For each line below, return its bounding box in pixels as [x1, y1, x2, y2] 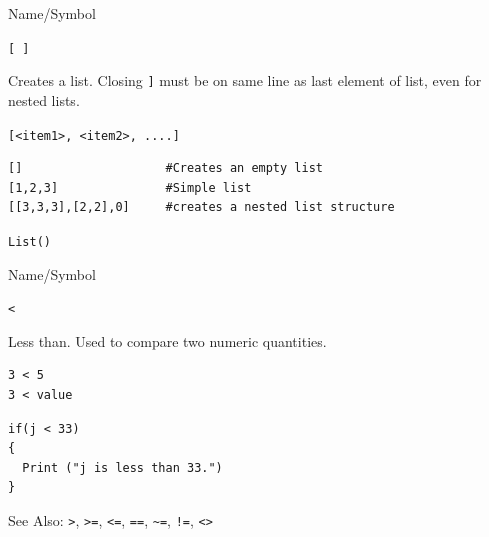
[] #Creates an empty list [8, 161, 323, 176]
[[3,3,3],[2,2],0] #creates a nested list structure [8, 200, 395, 215]
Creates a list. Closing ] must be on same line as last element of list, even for [8, 70, 482, 91]
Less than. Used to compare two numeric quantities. [8, 330, 327, 351]
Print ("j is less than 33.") [22, 460, 223, 475]
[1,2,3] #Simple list [8, 180, 252, 195]
